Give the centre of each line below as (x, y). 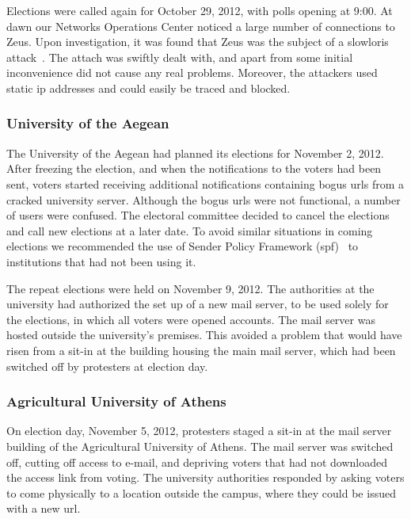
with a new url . (44, 508)
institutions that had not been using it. (101, 261)
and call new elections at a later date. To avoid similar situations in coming (190, 230)
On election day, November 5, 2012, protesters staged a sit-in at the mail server (199, 431)
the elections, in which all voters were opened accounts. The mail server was (191, 319)
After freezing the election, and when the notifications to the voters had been (194, 168)
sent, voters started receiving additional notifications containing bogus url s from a (205, 183)
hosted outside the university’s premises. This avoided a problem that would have (204, 335)
